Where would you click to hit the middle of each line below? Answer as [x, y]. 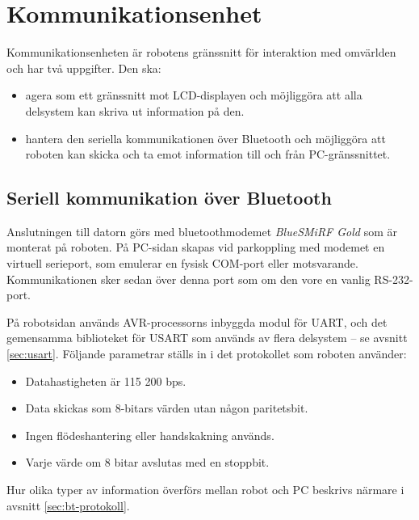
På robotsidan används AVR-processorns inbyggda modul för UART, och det [197, 321]
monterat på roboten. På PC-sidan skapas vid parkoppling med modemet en [196, 247]
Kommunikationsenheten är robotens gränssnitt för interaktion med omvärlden [201, 52]
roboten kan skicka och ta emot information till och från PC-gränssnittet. [208, 154]
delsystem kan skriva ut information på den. [135, 110]
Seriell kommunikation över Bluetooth [169, 198]
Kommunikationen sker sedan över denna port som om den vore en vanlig [189, 279]
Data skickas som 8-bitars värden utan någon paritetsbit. [167, 408]
